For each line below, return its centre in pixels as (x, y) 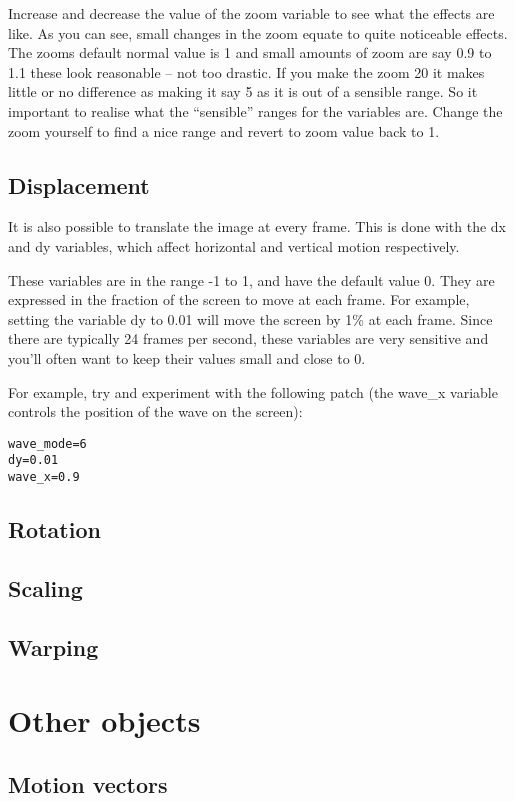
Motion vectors (88, 783)
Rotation (54, 529)
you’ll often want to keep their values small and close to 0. (187, 357)
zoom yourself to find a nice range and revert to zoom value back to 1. (224, 130)
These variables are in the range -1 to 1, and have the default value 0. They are (251, 279)
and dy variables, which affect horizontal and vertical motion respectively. (234, 245)
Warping (53, 646)
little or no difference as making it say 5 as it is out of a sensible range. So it (243, 91)
